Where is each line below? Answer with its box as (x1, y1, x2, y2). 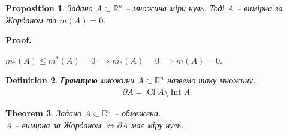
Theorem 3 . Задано (5, 107, 81, 119)
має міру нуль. (131, 118, 184, 131)
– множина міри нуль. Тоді (125, 2, 225, 14)
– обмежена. (114, 107, 161, 119)
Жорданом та (5, 13, 57, 26)
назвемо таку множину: (167, 74, 256, 86)
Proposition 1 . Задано (5, 2, 93, 14)
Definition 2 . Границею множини (5, 74, 135, 86)
